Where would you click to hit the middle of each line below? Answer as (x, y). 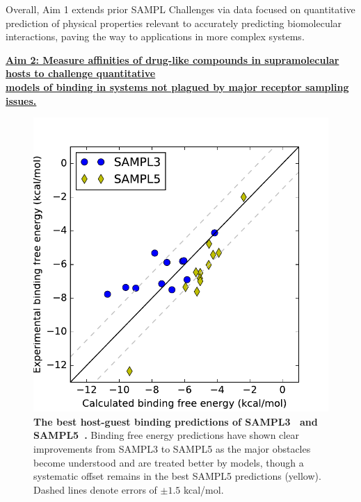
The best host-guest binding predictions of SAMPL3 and (176, 421)
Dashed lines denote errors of (95, 489)
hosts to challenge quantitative (81, 73)
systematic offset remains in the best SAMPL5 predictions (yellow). (177, 476)
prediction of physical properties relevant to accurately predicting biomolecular (174, 23)
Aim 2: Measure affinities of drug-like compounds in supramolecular (173, 59)
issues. (21, 100)
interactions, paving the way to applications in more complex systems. (155, 36)
